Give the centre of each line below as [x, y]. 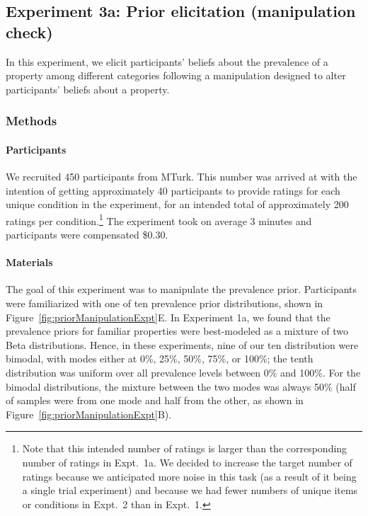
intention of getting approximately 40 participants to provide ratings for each [173, 190]
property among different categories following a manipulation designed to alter [176, 75]
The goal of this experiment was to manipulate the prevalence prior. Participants [182, 289]
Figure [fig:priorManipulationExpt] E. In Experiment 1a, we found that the [168, 317]
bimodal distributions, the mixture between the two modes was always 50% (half [181, 386]
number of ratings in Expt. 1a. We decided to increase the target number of [187, 462]
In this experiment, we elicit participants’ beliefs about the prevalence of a [167, 61]
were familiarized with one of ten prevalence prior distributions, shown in [165, 303]
